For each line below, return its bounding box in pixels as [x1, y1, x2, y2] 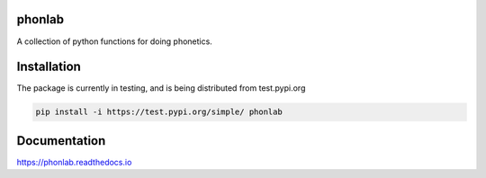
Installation [16, 59, 81, 75]
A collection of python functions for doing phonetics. [16, 36, 213, 47]
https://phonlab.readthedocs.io [16, 156, 132, 167]
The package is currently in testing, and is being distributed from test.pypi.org [16, 83, 306, 93]
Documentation [16, 133, 106, 148]
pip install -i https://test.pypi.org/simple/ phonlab [35, 107, 283, 117]
